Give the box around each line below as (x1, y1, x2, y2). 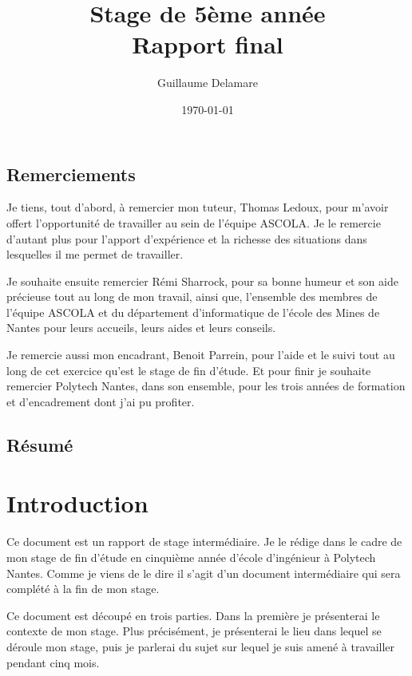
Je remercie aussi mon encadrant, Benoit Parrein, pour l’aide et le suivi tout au (6, 346, 395, 363)
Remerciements (6, 161, 136, 186)
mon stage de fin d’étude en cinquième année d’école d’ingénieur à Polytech (6, 548, 376, 565)
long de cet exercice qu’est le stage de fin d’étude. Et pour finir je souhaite (6, 362, 371, 378)
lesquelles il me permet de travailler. (6, 246, 184, 263)
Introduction (6, 487, 149, 520)
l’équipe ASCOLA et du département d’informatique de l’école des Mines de (6, 303, 380, 320)
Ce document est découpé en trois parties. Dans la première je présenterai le (6, 607, 380, 623)
